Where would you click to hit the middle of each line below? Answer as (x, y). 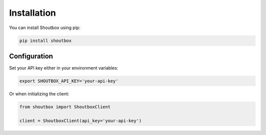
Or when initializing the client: (39, 94)
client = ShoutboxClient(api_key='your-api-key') (81, 120)
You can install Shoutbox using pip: (45, 28)
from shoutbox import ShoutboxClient (65, 107)
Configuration (31, 56)
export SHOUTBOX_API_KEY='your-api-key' (69, 81)
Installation (33, 13)
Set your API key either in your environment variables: (64, 68)
